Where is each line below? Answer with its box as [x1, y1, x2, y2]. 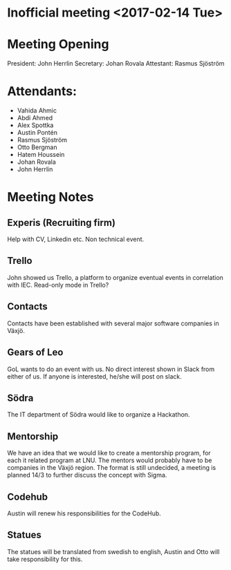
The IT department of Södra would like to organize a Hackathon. [7, 410, 190, 419]
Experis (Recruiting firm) [7, 216, 116, 229]
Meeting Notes [7, 189, 94, 205]
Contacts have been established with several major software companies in [7, 319, 219, 327]
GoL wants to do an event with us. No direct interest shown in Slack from [7, 365, 215, 373]
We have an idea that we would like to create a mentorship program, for [7, 449, 211, 457]
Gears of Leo [7, 347, 64, 359]
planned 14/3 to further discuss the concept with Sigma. [7, 471, 167, 479]
